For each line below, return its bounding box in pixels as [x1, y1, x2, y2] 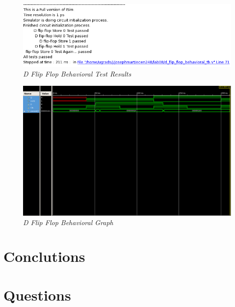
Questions [3, 284, 71, 305]
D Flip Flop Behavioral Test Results [23, 69, 131, 79]
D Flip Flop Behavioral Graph [23, 217, 113, 228]
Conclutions [3, 246, 85, 266]
